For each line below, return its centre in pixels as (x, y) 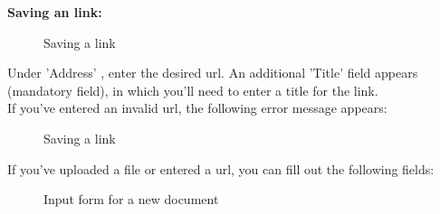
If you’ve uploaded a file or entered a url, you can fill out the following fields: (221, 168)
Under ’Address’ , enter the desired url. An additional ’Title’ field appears (213, 73)
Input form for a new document (131, 199)
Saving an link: (55, 12)
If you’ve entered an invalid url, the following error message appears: (197, 108)
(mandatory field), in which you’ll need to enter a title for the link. (193, 90)
